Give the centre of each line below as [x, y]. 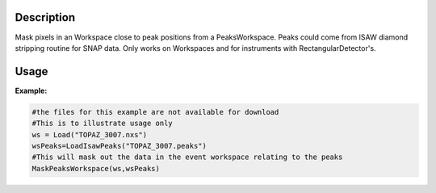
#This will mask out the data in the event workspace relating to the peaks [187, 157]
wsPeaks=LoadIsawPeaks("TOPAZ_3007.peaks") [119, 146]
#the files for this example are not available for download [155, 112]
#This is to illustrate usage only [102, 124]
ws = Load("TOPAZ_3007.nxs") [90, 134]
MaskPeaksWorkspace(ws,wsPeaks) [96, 168]
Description [45, 17]
